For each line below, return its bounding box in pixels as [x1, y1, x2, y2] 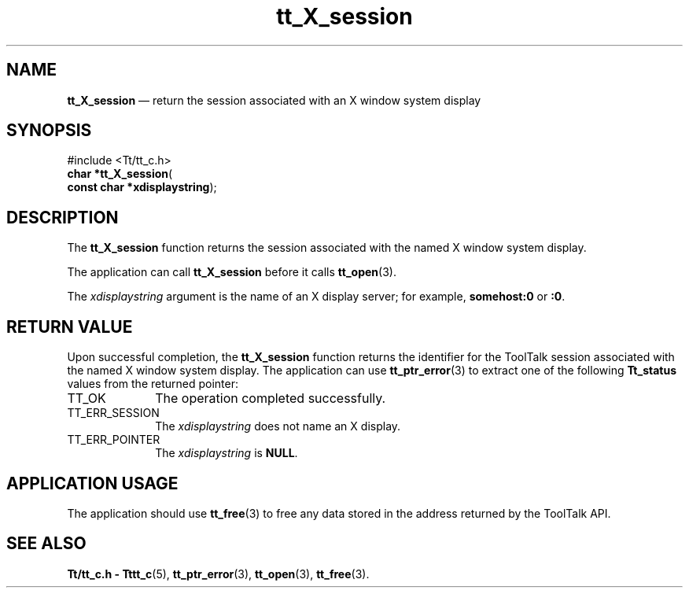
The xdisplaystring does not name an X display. [155, 419, 401, 434]
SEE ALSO [6, 533, 87, 554]
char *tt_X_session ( [67, 167, 173, 181]
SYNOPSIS [6, 120, 92, 141]
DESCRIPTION [6, 207, 119, 227]
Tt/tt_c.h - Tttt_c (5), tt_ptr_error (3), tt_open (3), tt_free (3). [67, 566, 370, 581]
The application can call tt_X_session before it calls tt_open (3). [67, 265, 396, 279]
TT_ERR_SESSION [67, 406, 160, 420]
